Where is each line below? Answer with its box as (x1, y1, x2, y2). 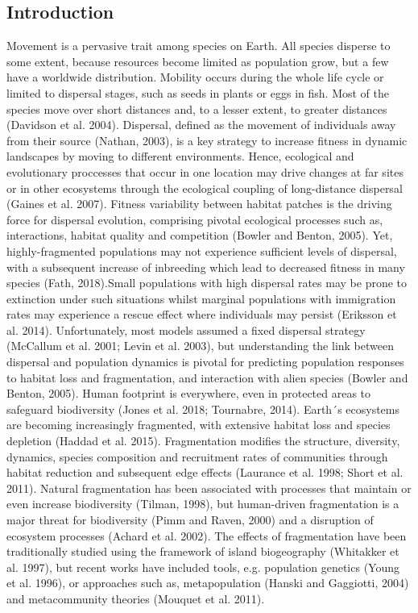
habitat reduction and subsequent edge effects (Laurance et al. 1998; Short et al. (6, 464, 404, 481)
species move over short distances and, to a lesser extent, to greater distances (6, 100, 387, 117)
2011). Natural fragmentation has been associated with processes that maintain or (6, 479, 412, 496)
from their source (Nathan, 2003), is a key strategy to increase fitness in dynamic (6, 131, 408, 148)
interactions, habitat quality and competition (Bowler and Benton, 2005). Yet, (6, 227, 393, 244)
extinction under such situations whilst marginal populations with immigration (6, 290, 396, 306)
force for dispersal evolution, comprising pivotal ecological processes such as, (6, 211, 383, 227)
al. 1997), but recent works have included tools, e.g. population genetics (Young (6, 558, 399, 575)
